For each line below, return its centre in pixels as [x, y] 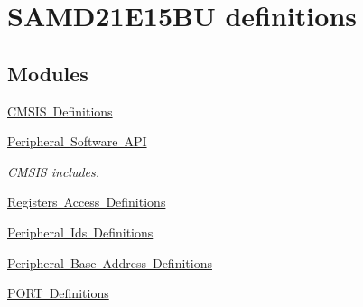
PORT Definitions [58, 293]
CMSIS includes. [54, 171]
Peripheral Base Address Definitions [110, 262]
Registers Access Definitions [87, 202]
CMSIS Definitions [60, 111]
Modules [48, 73]
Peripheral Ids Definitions [80, 232]
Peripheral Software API [77, 141]
